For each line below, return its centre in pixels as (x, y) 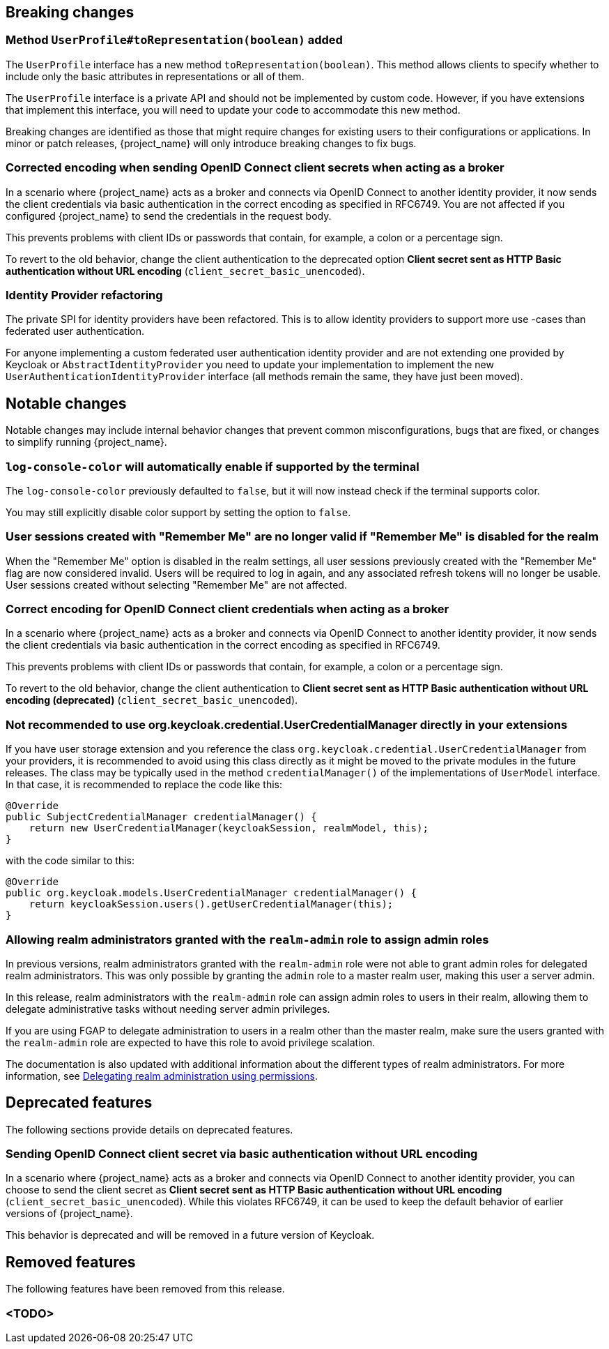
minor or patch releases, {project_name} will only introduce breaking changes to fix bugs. (211, 143)
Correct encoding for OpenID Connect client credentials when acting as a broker (228, 609)
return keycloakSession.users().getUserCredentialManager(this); (211, 904)
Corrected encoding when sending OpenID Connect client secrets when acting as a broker (255, 168)
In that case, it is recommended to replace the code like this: (144, 785)
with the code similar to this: (70, 861)
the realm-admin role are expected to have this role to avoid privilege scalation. (191, 1042)
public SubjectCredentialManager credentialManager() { (161, 817)
